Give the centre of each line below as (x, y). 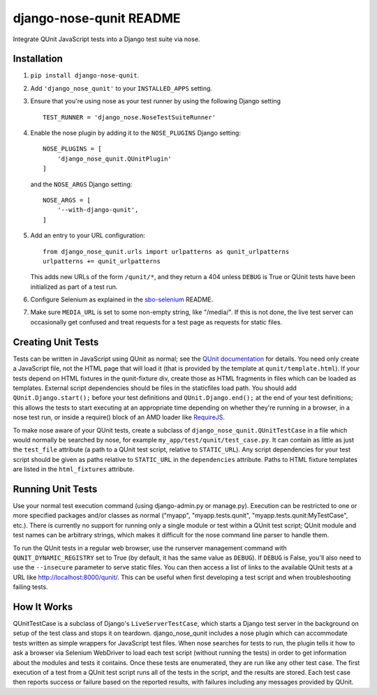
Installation (38, 59)
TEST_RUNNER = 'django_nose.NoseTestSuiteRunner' (130, 117)
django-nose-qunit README (97, 18)
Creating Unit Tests (56, 342)
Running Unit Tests (55, 489)
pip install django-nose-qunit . (85, 75)
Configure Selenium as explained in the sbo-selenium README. (122, 299)
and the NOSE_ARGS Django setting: (81, 184)
